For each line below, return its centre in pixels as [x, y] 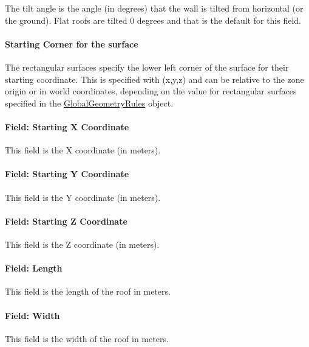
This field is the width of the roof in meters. [87, 338]
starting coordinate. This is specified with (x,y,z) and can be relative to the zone [154, 79]
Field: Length [34, 268]
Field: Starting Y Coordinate [67, 174]
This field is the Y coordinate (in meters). [83, 197]
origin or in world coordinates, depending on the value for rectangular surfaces [151, 91]
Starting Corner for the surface [72, 44]
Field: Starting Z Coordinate [66, 221]
